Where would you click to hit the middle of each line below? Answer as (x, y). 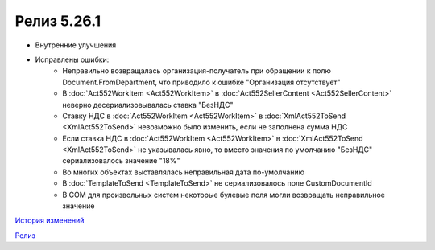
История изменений (50, 220)
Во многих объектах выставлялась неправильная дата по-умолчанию (184, 172)
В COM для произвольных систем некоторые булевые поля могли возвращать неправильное (224, 195)
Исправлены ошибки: (72, 59)
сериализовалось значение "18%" (121, 161)
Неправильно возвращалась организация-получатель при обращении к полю (197, 71)
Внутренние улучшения (76, 45)
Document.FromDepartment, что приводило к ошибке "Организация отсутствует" (202, 82)
